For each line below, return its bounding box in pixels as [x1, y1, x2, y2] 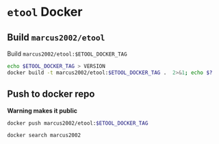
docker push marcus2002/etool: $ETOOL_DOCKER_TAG [7, 119, 149, 127]
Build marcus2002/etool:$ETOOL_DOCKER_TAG [7, 49, 128, 58]
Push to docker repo [7, 88, 95, 100]
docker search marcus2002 [7, 132, 81, 139]
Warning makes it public [7, 106, 77, 115]
